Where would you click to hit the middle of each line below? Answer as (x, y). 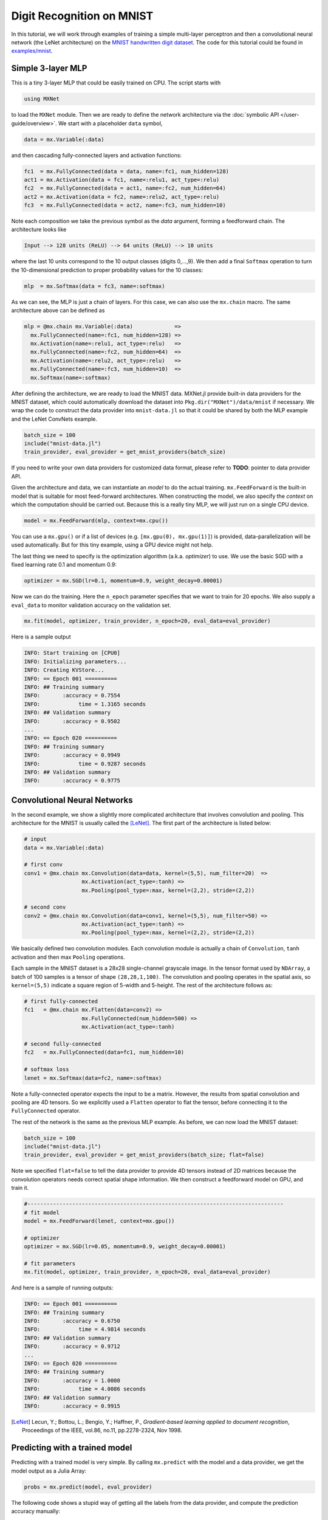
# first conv (43, 865)
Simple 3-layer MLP (49, 68)
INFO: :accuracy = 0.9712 (72, 1346)
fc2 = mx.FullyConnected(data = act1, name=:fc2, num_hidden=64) (125, 188)
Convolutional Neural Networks (72, 800)
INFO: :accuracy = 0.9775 (72, 781)
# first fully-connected (61, 1001)
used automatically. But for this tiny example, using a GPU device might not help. (112, 545)
